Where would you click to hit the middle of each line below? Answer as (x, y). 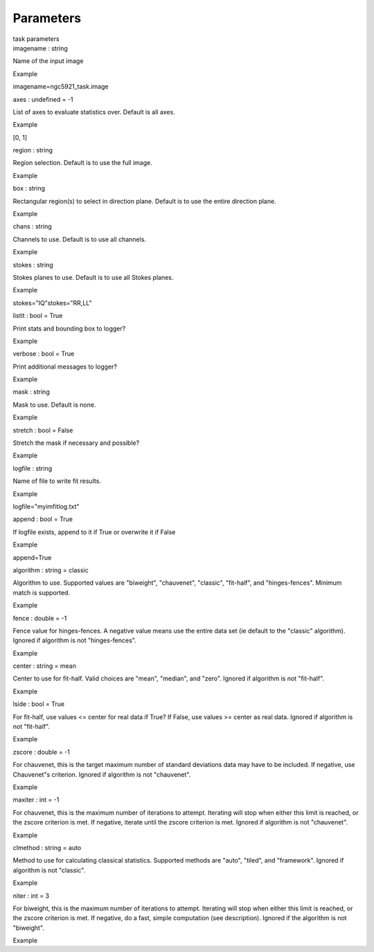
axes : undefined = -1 (43, 99)
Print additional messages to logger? (65, 367)
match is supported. (42, 592)
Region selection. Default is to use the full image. (82, 163)
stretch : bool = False (43, 430)
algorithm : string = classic (51, 570)
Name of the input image (48, 61)
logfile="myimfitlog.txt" (46, 506)
